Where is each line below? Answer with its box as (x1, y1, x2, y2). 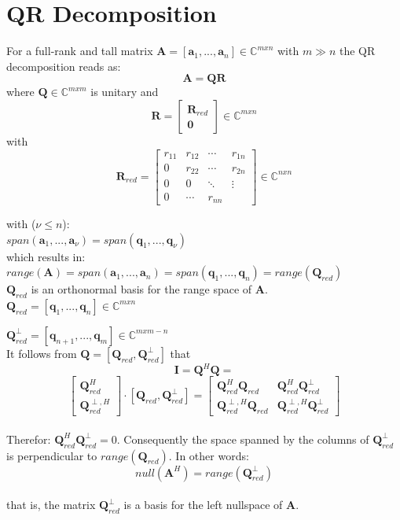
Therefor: (6, 430, 51, 447)
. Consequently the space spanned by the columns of (116, 430, 369, 447)
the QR (339, 42, 376, 59)
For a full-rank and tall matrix (6, 42, 153, 59)
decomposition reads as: (6, 57, 121, 74)
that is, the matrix (6, 496, 96, 513)
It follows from (6, 345, 77, 361)
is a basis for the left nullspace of (123, 496, 283, 513)
